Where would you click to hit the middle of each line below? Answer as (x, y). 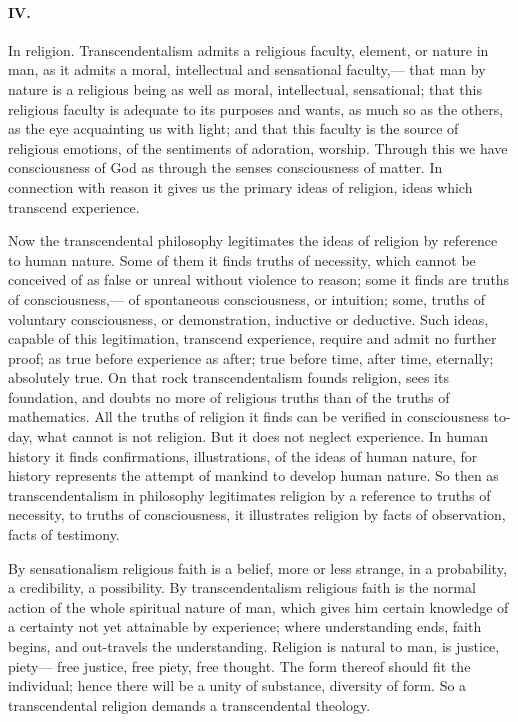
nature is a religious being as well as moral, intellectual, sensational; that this (245, 88)
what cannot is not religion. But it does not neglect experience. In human (262, 436)
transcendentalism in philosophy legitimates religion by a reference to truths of (249, 494)
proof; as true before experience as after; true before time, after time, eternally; (251, 357)
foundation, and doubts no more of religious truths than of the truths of (229, 396)
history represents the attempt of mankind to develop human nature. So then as (253, 475)
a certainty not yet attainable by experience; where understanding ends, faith (245, 626)
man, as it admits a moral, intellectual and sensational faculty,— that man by (247, 69)
